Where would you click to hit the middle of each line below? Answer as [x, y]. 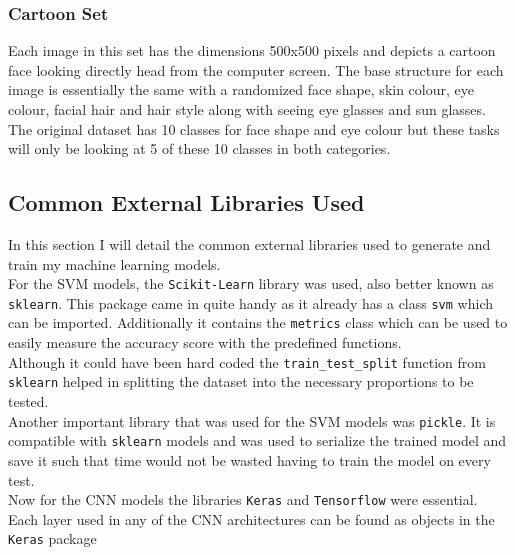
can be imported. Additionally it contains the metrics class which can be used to [258, 322]
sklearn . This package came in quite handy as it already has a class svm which [250, 302]
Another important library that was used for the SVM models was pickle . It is [252, 420]
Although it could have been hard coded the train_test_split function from [247, 361]
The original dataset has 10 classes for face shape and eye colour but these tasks [254, 128]
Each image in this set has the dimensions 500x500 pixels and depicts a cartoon [252, 50]
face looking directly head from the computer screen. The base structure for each [256, 69]
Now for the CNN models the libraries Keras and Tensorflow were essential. [243, 499]
